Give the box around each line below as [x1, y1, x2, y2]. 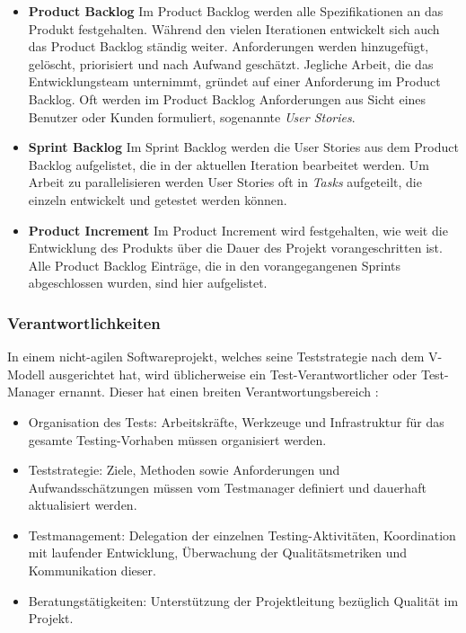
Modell [7, 364, 46, 383]
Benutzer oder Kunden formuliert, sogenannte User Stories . [28, 107, 356, 126]
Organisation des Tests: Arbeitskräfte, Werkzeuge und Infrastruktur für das [28, 412, 444, 431]
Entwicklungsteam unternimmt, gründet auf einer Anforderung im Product [28, 72, 441, 91]
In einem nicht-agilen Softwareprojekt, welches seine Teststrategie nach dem [7, 347, 425, 366]
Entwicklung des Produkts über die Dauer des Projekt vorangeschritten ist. [28, 238, 443, 257]
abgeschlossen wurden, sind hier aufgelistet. [28, 273, 268, 292]
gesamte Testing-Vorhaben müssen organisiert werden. [28, 430, 327, 449]
